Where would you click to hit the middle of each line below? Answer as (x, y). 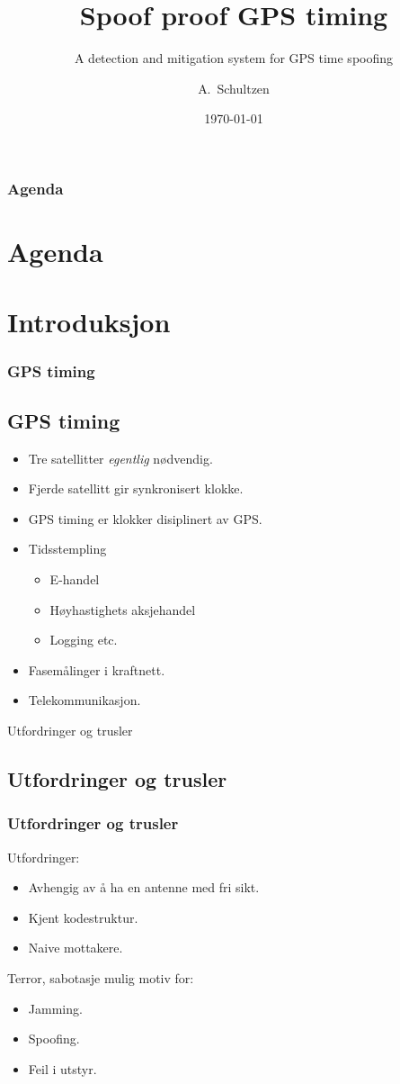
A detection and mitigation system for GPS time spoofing (234, 58)
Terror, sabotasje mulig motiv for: (101, 977)
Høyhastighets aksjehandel (123, 609)
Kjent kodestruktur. (83, 917)
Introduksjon (89, 322)
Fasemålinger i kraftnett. (97, 669)
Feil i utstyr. (62, 1068)
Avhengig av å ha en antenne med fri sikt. (144, 887)
